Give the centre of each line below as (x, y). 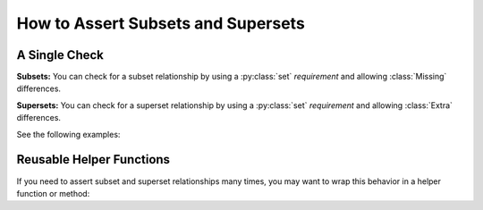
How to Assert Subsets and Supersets (161, 23)
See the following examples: (68, 134)
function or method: (53, 193)
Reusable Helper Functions (93, 160)
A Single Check (60, 55)
